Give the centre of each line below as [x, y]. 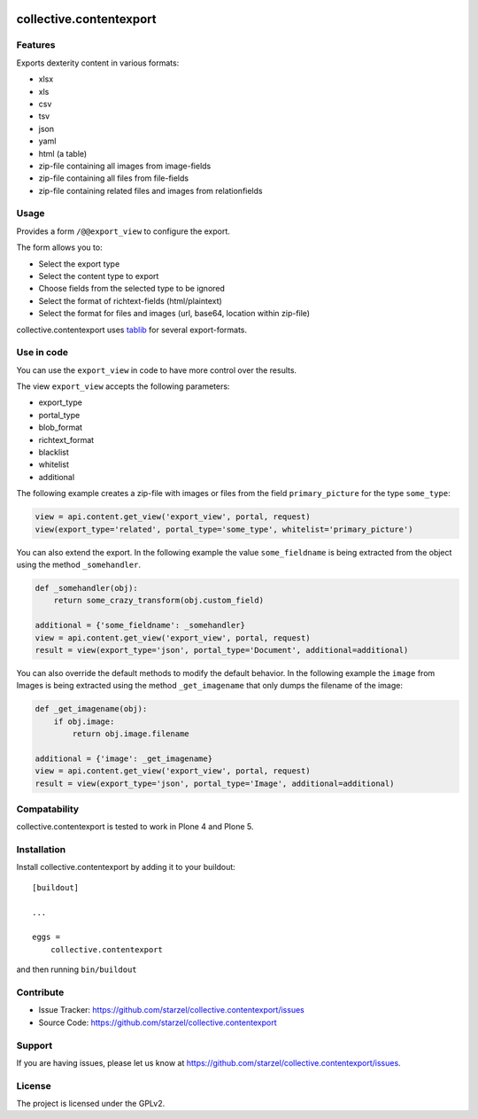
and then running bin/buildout [77, 969]
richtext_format [66, 439]
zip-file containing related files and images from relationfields [150, 190]
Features [36, 45]
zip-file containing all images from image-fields [125, 166]
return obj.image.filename [131, 734]
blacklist [54, 453]
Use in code [42, 353]
